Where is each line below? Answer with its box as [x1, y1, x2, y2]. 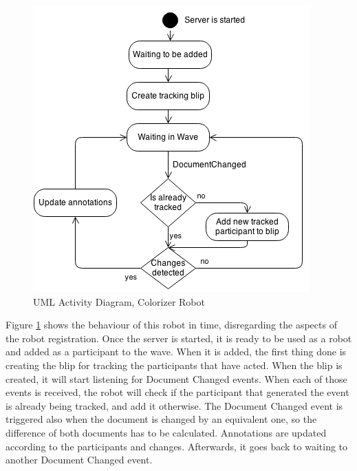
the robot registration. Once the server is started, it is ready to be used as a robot [6, 331, 352, 345]
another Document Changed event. [6, 452, 153, 467]
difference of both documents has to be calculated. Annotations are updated [6, 425, 327, 439]
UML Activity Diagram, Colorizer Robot [33, 294, 205, 308]
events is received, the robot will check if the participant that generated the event [6, 385, 349, 399]
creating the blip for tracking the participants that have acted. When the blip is [6, 357, 343, 372]
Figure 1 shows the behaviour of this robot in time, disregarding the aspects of [6, 317, 337, 332]
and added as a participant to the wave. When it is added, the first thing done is [6, 344, 347, 359]
